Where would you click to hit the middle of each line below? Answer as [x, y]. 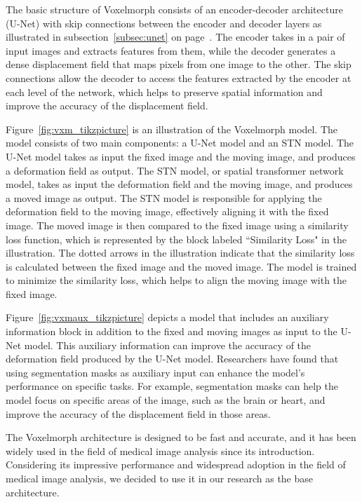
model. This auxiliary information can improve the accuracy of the [168, 345]
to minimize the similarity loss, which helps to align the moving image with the [176, 280]
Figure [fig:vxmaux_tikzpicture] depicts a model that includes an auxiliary [167, 317]
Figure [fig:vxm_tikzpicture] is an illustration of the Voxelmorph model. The [172, 129]
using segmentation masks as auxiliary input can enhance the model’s [155, 372]
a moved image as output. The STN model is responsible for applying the [164, 197]
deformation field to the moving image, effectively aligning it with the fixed [167, 211]
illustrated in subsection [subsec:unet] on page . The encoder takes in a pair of [175, 37]
